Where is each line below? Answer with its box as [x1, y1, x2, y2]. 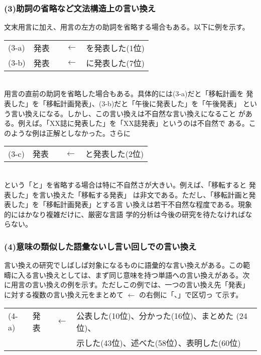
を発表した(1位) [86, 42, 145, 54]
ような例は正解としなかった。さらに [11, 127, 130, 138]
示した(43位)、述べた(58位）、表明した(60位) [76, 336, 241, 348]
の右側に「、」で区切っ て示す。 [139, 289, 243, 299]
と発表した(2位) [85, 148, 144, 160]
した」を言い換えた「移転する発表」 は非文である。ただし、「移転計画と [11, 189, 249, 200]
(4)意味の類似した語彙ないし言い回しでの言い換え [4, 240, 197, 252]
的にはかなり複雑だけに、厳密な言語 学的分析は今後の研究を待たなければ [4, 209, 245, 219]
